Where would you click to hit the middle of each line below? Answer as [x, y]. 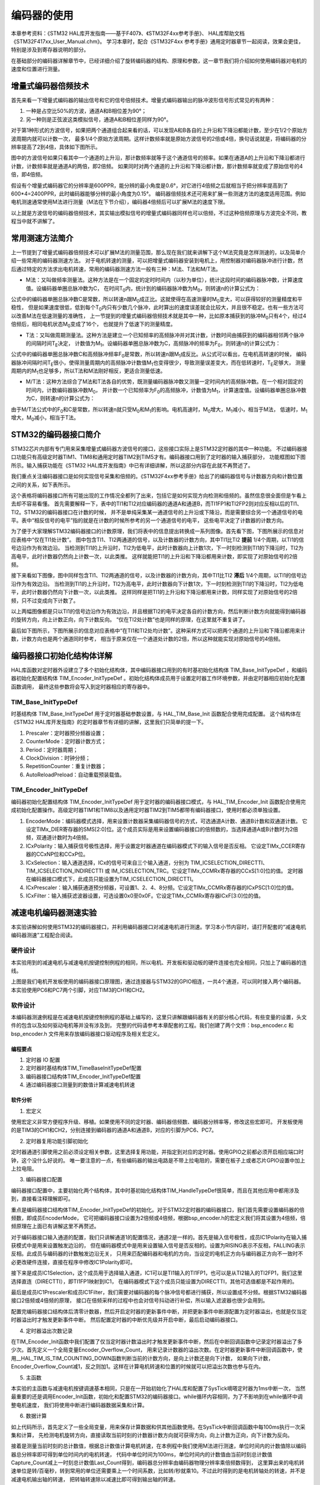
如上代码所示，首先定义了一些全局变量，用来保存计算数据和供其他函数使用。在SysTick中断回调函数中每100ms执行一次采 [158, 1427]
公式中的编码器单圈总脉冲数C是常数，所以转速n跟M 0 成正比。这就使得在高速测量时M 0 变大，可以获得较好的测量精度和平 [157, 300]
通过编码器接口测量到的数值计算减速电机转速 [80, 1085]
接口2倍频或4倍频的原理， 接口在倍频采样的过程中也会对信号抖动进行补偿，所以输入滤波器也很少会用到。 [140, 1300]
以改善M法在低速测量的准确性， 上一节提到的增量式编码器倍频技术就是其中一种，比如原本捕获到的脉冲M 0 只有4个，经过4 [159, 316]
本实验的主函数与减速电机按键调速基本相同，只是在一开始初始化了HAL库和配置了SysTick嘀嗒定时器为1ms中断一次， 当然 [158, 1388]
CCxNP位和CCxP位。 [62, 854]
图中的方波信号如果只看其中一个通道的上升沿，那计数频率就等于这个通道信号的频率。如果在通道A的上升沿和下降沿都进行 [158, 158]
